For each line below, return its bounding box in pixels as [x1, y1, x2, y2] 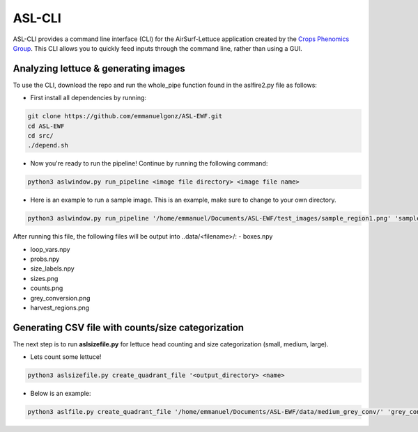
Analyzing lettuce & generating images [13, 63, 185, 74]
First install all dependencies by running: [30, 94, 146, 102]
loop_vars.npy [30, 245, 70, 253]
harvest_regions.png [30, 303, 90, 312]
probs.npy [30, 255, 60, 264]
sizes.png [30, 274, 59, 282]
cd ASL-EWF [27, 122, 65, 130]
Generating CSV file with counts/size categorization [13, 321, 244, 333]
